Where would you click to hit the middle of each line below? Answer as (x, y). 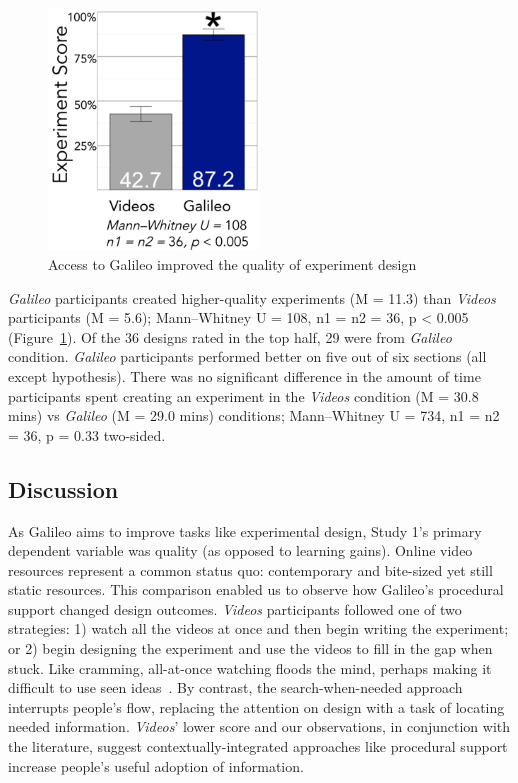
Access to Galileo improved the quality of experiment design (232, 263)
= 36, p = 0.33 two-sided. (87, 434)
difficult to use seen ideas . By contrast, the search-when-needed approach (235, 687)
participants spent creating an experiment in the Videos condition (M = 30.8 (243, 395)
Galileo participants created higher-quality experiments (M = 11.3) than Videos (252, 297)
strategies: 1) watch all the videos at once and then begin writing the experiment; (258, 628)
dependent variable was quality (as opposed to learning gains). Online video (240, 550)
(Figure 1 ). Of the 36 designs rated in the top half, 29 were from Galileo (230, 336)
